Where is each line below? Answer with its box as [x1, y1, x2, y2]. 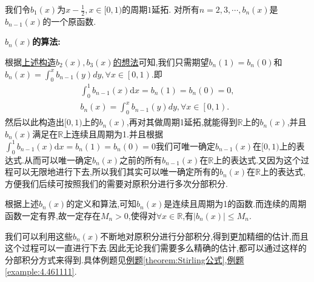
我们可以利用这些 [5, 229, 73, 242]
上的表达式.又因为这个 [213, 153, 301, 166]
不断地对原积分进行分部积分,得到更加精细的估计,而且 [100, 229, 309, 242]
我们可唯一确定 [155, 139, 215, 152]
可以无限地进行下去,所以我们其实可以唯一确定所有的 [13, 165, 219, 178]
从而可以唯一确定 [24, 153, 92, 166]
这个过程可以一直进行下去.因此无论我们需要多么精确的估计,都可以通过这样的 [5, 241, 307, 254]
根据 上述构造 [5, 56, 56, 68]
